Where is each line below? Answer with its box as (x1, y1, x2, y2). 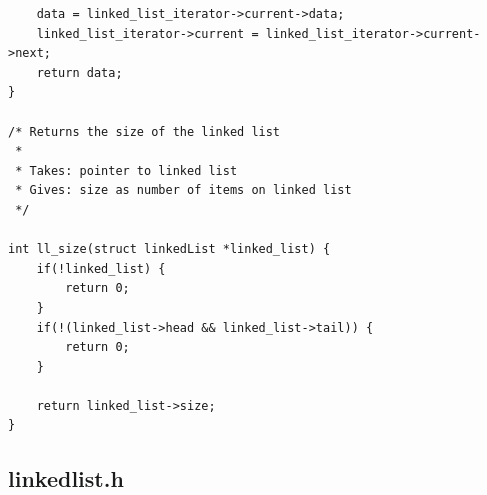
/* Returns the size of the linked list (8, 124, 281, 139)
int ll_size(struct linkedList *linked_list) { (8, 242, 331, 257)
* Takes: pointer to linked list (15, 163, 238, 178)
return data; (36, 65, 123, 80)
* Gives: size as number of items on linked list (15, 183, 352, 198)
